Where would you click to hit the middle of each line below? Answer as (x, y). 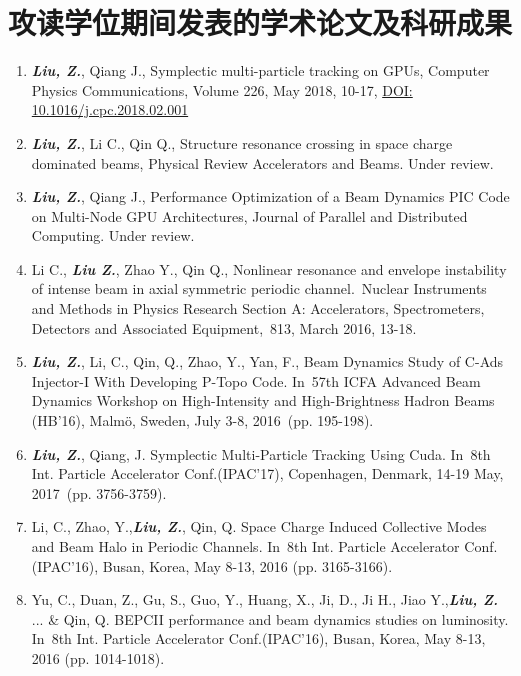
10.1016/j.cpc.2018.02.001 (110, 109)
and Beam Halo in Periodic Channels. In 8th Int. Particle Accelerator (245, 546)
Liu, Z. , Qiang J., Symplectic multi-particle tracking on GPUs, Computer (260, 70)
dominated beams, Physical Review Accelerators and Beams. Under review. (262, 162)
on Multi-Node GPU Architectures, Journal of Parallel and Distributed (249, 215)
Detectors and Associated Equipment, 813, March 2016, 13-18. (224, 327)
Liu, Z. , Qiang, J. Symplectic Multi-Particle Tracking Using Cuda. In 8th (261, 453)
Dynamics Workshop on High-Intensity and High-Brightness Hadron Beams (263, 400)
